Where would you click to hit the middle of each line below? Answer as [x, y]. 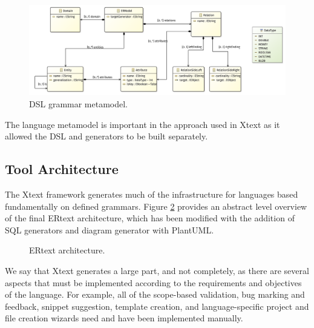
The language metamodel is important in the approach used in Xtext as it [142, 124]
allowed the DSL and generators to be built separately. [106, 136]
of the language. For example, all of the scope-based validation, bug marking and [155, 294]
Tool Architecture [62, 169]
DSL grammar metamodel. [79, 104]
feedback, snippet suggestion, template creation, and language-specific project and [157, 306]
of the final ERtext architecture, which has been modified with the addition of [150, 218]
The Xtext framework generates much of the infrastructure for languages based [152, 194]
